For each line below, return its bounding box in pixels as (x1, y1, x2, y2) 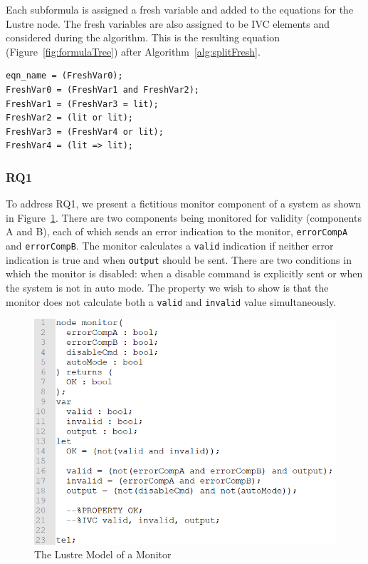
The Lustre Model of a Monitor (34, 547, 172, 562)
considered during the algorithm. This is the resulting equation (6, 30, 280, 45)
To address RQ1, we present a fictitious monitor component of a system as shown (6, 196, 362, 211)
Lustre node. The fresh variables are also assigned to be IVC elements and (6, 16, 330, 31)
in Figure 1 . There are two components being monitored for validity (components (6, 210, 362, 225)
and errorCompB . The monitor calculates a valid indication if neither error (6, 238, 334, 252)
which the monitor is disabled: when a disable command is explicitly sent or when (6, 266, 363, 281)
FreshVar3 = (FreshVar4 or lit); (6, 126, 164, 137)
